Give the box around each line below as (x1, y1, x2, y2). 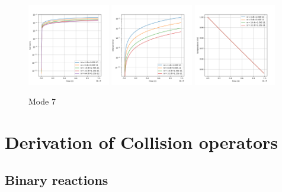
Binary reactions (5, 170, 108, 188)
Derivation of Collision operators (5, 130, 278, 154)
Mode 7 (28, 95, 56, 108)
